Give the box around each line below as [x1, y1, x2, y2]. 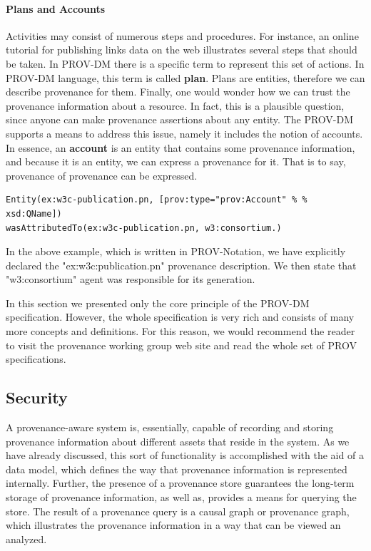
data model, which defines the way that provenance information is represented [6, 461, 347, 476]
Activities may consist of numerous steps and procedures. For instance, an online [6, 28, 359, 43]
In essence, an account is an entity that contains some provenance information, [6, 140, 355, 155]
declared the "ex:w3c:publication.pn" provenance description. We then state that [6, 257, 357, 272]
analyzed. [6, 531, 47, 546]
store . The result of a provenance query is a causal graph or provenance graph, [6, 503, 350, 518]
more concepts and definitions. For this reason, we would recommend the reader [6, 324, 355, 339]
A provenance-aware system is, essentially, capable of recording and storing [6, 420, 334, 435]
